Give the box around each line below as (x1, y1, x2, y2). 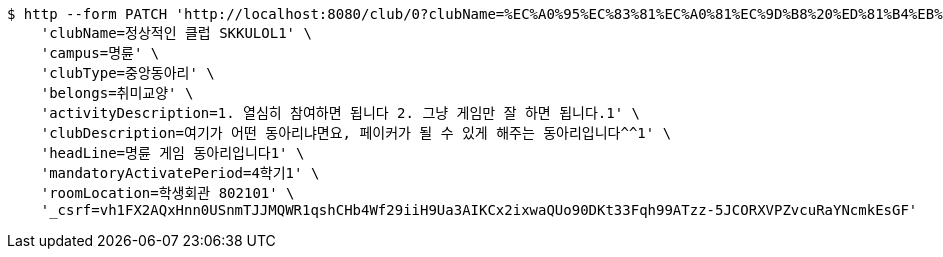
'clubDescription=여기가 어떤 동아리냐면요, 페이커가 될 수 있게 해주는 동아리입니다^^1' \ (40, 125, 672, 141)
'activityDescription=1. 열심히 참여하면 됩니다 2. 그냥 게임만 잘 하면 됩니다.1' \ (40, 105, 640, 121)
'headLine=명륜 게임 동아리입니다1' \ (40, 145, 305, 161)
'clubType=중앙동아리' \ (40, 65, 215, 81)
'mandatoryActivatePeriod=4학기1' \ (40, 165, 320, 181)
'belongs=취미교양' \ (40, 85, 194, 101)
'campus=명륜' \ (40, 45, 160, 61)
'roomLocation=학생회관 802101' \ (40, 185, 295, 201)
